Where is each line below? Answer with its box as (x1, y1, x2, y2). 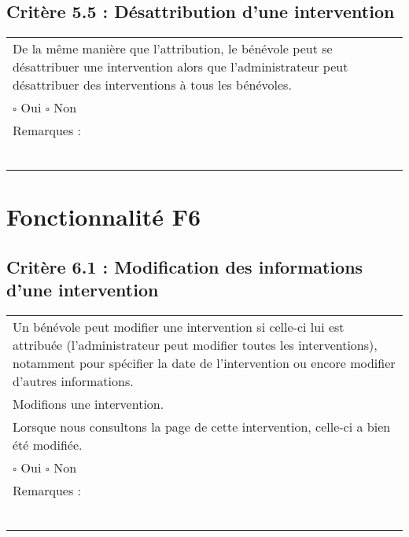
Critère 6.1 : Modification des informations (6, 254, 363, 278)
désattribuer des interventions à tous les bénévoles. (13, 75, 292, 94)
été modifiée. (13, 436, 83, 454)
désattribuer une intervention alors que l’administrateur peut (13, 57, 348, 76)
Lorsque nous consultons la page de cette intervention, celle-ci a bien (13, 417, 391, 436)
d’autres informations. (13, 372, 134, 391)
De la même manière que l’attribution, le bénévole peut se (13, 39, 333, 58)
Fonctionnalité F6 (6, 200, 201, 233)
